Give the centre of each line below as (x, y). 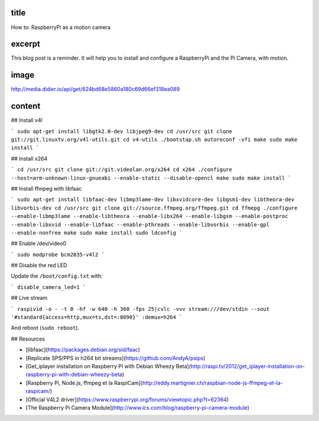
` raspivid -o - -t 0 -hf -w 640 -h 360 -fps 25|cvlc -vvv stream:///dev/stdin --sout (140, 309)
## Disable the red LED (39, 265)
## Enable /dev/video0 (39, 243)
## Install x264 (29, 158)
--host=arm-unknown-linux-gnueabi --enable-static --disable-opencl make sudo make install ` (151, 178)
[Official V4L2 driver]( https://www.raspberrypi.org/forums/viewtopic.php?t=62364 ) (127, 399)
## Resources (28, 339)
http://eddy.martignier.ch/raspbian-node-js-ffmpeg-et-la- (213, 383)
